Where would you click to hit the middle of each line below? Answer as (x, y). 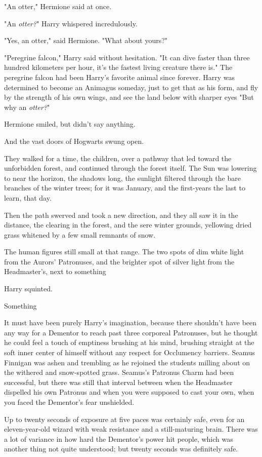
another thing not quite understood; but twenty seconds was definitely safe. (121, 449)
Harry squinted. (28, 289)
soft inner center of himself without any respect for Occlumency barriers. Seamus (130, 352)
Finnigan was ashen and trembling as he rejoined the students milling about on (127, 362)
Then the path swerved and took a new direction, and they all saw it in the (121, 215)
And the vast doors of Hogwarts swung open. (74, 141)
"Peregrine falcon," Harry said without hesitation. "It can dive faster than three (127, 57)
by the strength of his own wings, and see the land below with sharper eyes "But (129, 97)
